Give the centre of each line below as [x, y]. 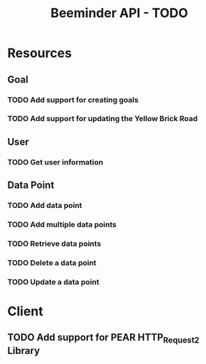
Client [26, 311]
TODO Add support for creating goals [73, 100]
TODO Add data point [45, 206]
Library [24, 350]
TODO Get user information [55, 162]
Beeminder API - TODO [119, 13]
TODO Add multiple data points [62, 224]
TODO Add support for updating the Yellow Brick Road [103, 119]
